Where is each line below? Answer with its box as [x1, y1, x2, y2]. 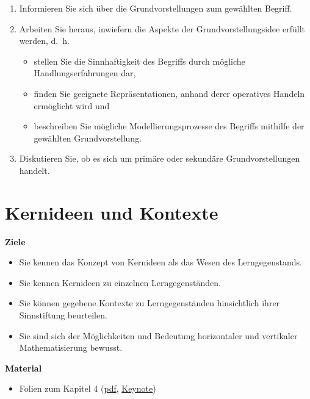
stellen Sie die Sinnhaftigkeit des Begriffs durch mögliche [34, 54, 245, 67]
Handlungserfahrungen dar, [34, 66, 136, 79]
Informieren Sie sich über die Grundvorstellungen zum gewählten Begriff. [19, 2, 292, 14]
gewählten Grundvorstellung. [34, 131, 142, 144]
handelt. [19, 164, 50, 176]
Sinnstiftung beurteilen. [19, 309, 107, 322]
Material [5, 361, 42, 374]
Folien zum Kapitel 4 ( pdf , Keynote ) [19, 382, 156, 395]
